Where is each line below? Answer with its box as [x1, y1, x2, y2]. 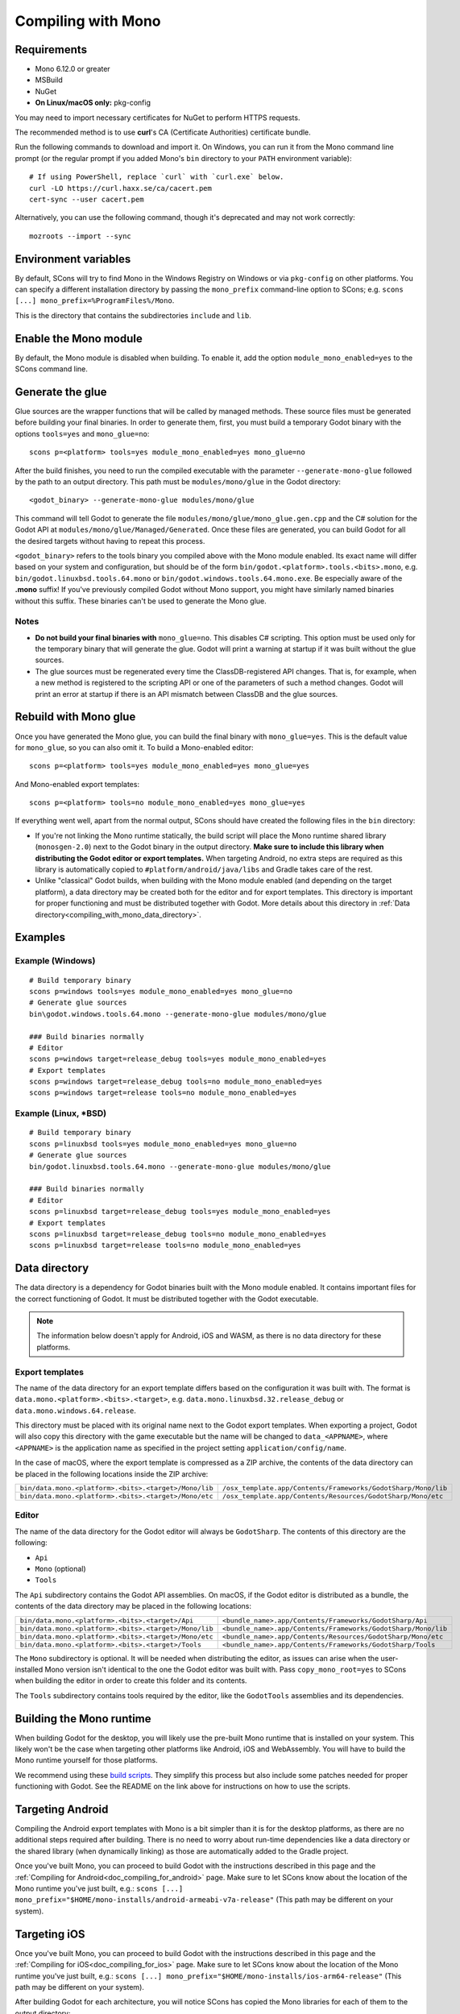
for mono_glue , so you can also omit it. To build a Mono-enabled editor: [15, 742, 254, 752]
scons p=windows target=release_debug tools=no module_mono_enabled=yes [29, 1077, 322, 1087]
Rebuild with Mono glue [15, 710, 136, 724]
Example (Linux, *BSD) [15, 1108, 107, 1119]
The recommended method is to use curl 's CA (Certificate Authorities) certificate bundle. [15, 127, 312, 137]
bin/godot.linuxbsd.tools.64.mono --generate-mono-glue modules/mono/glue [29, 1162, 331, 1171]
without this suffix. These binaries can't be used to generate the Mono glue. [15, 596, 267, 606]
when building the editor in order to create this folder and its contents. [15, 1676, 247, 1685]
